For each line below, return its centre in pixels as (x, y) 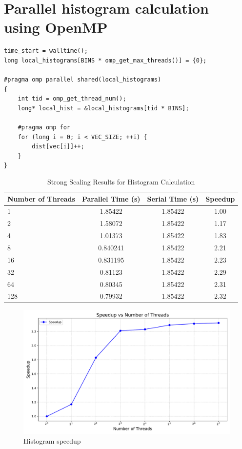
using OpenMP (56, 27)
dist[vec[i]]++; (58, 147)
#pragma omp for (44, 128)
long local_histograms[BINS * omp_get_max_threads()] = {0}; (105, 60)
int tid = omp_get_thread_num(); (72, 99)
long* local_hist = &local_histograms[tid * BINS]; (103, 108)
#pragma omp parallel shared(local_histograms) (83, 80)
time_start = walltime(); (46, 51)
